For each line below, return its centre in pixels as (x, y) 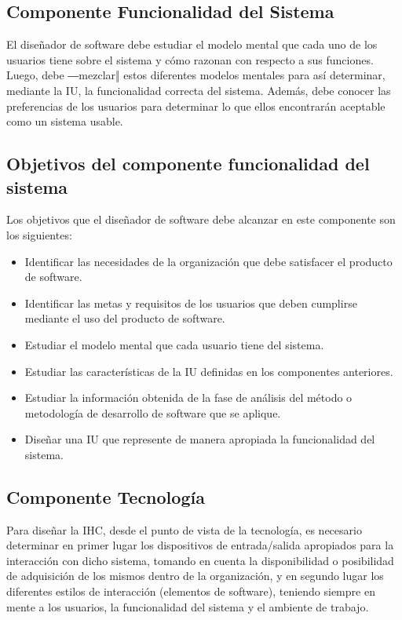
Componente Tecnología (106, 496)
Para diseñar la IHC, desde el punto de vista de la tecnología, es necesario (184, 529)
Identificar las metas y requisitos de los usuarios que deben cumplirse (191, 303)
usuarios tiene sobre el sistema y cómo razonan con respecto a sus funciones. (190, 59)
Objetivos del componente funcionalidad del (188, 164)
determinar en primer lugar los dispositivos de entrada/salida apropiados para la (200, 545)
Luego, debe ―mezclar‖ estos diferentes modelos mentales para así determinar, (196, 75)
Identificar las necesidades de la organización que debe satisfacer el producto (208, 261)
